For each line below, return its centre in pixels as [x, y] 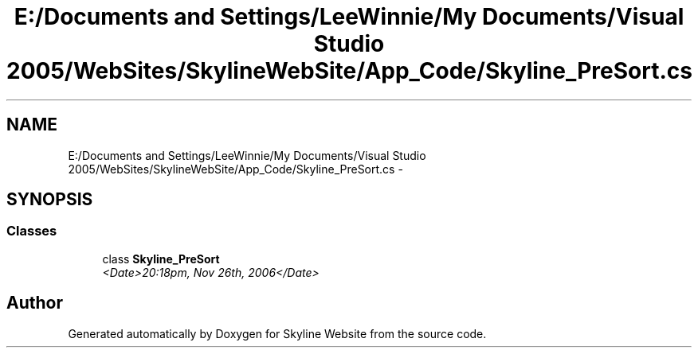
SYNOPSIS [50, 200]
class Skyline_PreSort [161, 259]
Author [35, 303]
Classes [32, 231]
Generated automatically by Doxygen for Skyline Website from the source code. [277, 333]
